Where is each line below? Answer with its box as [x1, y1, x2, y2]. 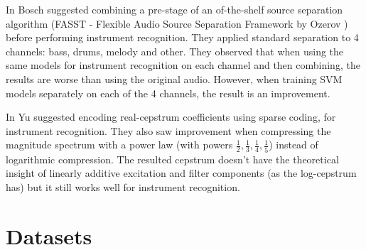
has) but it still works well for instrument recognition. [6, 179, 240, 194]
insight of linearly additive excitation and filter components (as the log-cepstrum [6, 165, 357, 180]
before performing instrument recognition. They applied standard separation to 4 [6, 30, 359, 45]
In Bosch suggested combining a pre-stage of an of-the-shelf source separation [6, 2, 343, 16]
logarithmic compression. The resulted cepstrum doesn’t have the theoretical [6, 151, 339, 166]
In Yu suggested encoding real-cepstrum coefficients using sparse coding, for [6, 109, 336, 124]
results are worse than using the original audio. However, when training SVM [6, 71, 343, 86]
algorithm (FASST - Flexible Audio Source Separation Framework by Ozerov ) [6, 16, 348, 31]
